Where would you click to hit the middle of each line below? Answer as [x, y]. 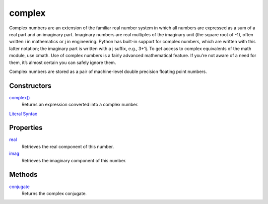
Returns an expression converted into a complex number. [80, 105]
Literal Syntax [23, 114]
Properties [26, 128]
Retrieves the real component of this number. [68, 146]
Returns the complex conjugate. [54, 193]
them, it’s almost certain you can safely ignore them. [63, 63]
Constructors [30, 86]
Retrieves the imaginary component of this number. [74, 160]
